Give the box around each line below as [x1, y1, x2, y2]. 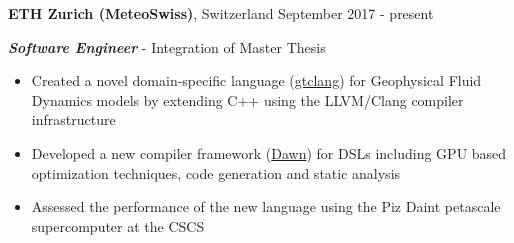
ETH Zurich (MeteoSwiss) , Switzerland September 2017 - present [8, 3, 434, 23]
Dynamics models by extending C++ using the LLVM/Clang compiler [31, 89, 464, 110]
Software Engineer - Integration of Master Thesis [8, 36, 326, 57]
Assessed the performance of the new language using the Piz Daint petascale [31, 196, 501, 217]
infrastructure [31, 109, 116, 130]
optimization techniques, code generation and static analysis [31, 162, 401, 183]
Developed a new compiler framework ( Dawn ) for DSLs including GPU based [31, 142, 507, 163]
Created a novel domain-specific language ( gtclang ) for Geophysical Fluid [31, 70, 482, 91]
